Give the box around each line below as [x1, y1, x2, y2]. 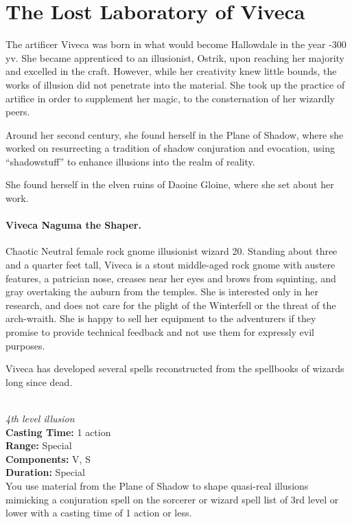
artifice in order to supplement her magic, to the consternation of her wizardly [5, 91, 335, 105]
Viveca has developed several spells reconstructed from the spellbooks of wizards [5, 361, 344, 376]
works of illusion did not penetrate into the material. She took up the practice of [5, 77, 345, 91]
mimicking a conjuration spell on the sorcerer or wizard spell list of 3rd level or [5, 492, 339, 506]
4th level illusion [5, 411, 75, 425]
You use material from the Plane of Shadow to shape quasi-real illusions [5, 478, 309, 492]
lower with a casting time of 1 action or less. [5, 505, 192, 520]
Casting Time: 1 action [5, 424, 111, 439]
